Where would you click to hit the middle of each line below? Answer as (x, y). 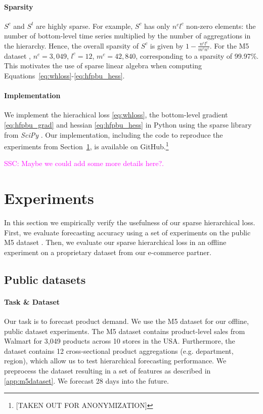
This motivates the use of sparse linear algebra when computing (103, 66)
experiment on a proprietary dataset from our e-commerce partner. (108, 252)
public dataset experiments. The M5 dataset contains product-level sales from (125, 331)
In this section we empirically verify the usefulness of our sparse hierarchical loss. (130, 222)
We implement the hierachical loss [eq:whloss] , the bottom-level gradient (116, 115)
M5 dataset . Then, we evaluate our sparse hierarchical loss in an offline (115, 242)
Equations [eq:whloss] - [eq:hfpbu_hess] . (64, 75)
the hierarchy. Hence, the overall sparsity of (71, 45)
